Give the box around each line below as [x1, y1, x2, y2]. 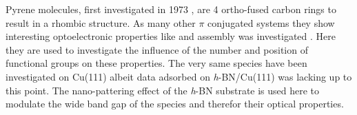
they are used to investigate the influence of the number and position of [6, 42, 308, 56]
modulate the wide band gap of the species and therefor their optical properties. [6, 96, 344, 111]
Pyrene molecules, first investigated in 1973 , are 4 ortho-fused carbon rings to [6, 2, 336, 16]
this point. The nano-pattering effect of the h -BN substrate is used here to [6, 83, 320, 97]
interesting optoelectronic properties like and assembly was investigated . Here [6, 29, 336, 43]
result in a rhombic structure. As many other [6, 15, 196, 30]
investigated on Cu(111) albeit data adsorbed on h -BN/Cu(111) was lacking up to [6, 69, 352, 83]
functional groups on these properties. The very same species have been [6, 56, 307, 70]
